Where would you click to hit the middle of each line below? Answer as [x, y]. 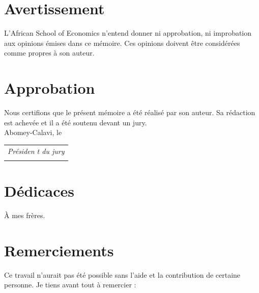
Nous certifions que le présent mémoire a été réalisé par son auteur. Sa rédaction [130, 112]
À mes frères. [25, 215]
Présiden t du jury [36, 151]
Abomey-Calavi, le [33, 132]
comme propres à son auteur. [49, 53]
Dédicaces [39, 191]
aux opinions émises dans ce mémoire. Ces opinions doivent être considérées [122, 43]
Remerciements [59, 250]
